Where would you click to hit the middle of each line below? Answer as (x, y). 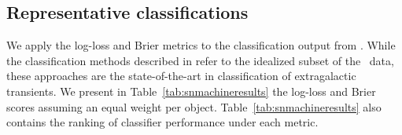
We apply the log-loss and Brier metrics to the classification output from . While (201, 45)
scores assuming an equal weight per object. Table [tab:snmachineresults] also (194, 106)
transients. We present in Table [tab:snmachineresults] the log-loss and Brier (191, 91)
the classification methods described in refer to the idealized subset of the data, (200, 60)
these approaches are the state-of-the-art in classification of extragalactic (181, 76)
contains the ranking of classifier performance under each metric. (162, 122)
